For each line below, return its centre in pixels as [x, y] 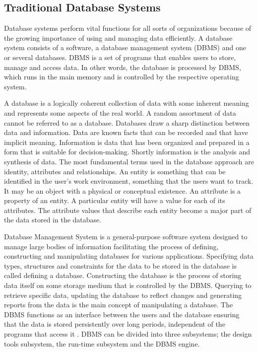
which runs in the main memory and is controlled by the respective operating [122, 77]
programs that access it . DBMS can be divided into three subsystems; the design [128, 334]
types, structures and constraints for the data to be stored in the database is [121, 265]
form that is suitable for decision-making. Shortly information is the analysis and [127, 152]
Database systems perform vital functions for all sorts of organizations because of [128, 28]
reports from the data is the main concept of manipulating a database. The [119, 305]
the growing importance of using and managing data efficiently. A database [118, 37]
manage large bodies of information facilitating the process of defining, [111, 246]
